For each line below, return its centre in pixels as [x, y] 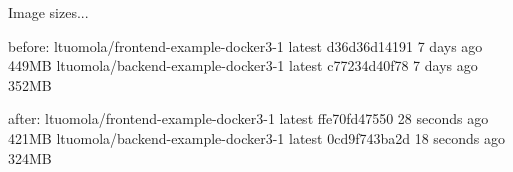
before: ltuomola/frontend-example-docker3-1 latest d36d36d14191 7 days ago [245, 45]
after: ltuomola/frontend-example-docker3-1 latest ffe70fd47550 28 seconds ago [248, 118]
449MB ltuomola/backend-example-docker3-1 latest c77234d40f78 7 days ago [243, 65]
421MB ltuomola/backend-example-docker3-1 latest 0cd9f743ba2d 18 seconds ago [257, 137]
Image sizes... [48, 12]
